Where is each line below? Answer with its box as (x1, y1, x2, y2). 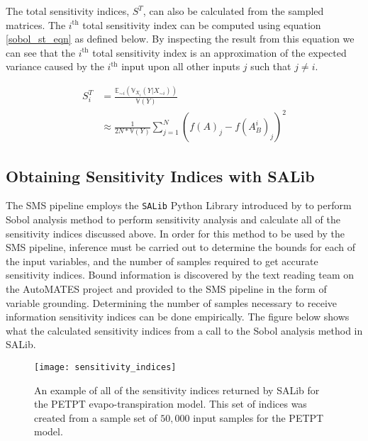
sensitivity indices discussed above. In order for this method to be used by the (6, 225, 345, 240)
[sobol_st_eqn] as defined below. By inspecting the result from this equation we (6, 31, 355, 46)
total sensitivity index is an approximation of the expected (92, 45, 347, 60)
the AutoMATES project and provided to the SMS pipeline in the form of (6, 281, 327, 296)
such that (250, 59, 291, 74)
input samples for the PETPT (193, 410, 324, 425)
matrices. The (6, 17, 66, 32)
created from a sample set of (34, 410, 157, 425)
